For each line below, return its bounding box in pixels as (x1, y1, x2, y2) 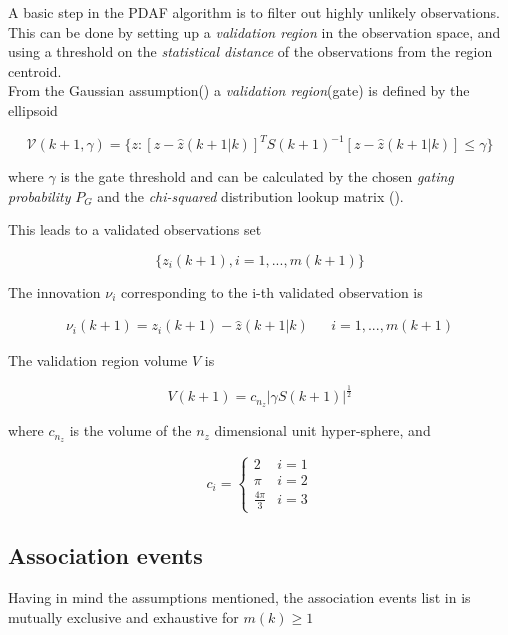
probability (8, 185, 71, 206)
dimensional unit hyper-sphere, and (214, 420, 431, 441)
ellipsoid (8, 99, 58, 120)
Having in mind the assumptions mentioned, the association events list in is (8, 587, 471, 608)
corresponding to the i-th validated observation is (120, 281, 423, 302)
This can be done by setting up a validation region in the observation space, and (8, 21, 501, 42)
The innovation (8, 281, 101, 302)
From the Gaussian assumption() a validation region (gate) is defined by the (8, 80, 470, 101)
